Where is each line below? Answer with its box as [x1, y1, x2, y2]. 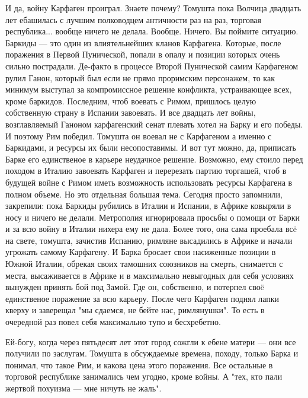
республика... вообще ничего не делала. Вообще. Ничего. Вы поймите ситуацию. [5, 25, 299, 37]
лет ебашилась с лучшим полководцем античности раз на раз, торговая [5, 13, 261, 26]
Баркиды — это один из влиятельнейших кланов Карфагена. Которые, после [5, 36, 281, 49]
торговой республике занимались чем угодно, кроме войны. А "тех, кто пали [5, 370, 283, 383]
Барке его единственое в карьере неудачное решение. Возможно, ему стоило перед [5, 152, 303, 165]
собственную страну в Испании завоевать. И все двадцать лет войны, [5, 106, 256, 119]
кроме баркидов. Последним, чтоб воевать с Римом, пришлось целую [5, 94, 256, 107]
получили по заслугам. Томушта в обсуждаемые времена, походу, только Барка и [5, 347, 299, 359]
